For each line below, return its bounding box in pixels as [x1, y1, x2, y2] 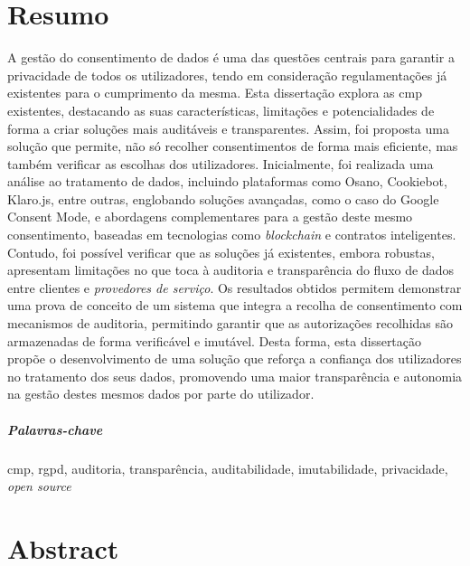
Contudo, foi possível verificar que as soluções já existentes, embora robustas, [7, 242, 435, 261]
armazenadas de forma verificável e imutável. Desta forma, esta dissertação [7, 331, 422, 350]
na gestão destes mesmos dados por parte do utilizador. [7, 384, 315, 403]
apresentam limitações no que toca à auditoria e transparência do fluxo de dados [7, 260, 454, 279]
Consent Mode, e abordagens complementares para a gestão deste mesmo [7, 207, 413, 226]
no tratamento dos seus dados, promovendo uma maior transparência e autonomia [7, 366, 463, 385]
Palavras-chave [7, 420, 103, 439]
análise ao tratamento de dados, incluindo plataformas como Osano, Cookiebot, [7, 172, 447, 191]
